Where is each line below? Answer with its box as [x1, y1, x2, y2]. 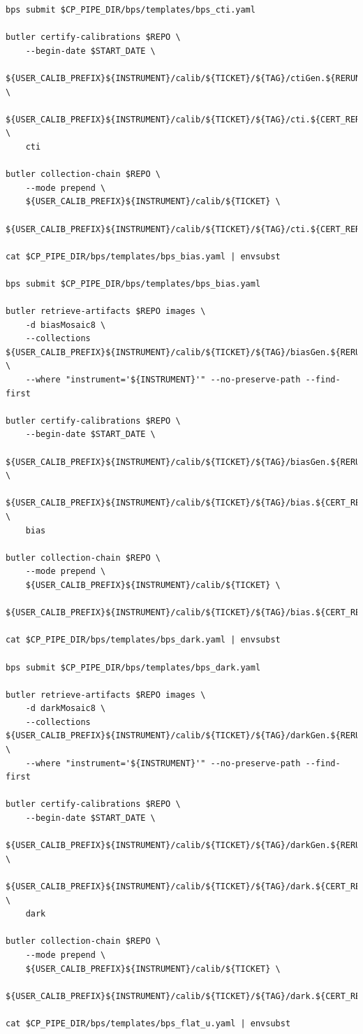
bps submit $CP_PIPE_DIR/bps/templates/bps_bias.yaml [6, 278, 261, 289]
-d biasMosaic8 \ [25, 319, 106, 330]
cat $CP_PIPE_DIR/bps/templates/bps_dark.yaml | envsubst [6, 635, 281, 645]
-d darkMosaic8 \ [25, 703, 106, 714]
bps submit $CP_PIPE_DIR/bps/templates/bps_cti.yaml [6, 5, 255, 15]
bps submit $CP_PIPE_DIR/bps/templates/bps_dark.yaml [6, 662, 261, 673]
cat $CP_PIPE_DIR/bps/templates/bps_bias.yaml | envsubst [6, 251, 281, 261]
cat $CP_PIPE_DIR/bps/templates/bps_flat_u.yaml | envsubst [6, 1018, 291, 1028]
